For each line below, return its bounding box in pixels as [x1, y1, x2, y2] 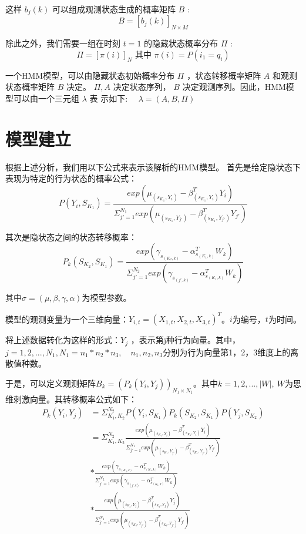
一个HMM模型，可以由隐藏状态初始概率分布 [5, 69, 175, 81]
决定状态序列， [113, 80, 171, 93]
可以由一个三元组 [13, 92, 79, 105]
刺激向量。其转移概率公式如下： [13, 393, 137, 405]
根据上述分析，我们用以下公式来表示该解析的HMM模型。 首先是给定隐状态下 [5, 160, 301, 173]
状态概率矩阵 [5, 80, 55, 93]
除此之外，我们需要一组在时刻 [5, 37, 120, 49]
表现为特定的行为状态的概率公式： [5, 172, 137, 184]
